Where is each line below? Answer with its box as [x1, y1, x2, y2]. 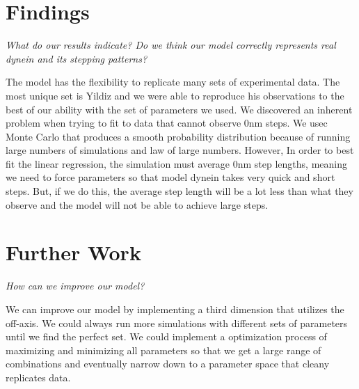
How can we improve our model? [6, 278, 145, 293]
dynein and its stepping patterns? [6, 51, 147, 65]
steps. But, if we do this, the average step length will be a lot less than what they [6, 184, 353, 198]
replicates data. [6, 370, 71, 384]
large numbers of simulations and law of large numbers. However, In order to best [6, 143, 354, 157]
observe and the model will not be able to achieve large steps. [6, 197, 269, 212]
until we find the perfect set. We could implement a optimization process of [6, 329, 327, 344]
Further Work [6, 238, 141, 267]
